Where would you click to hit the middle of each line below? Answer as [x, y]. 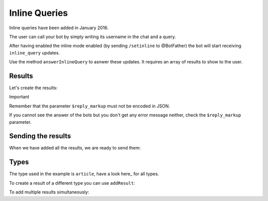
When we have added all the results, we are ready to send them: [75, 148]
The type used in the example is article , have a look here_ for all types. [84, 174]
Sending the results [40, 136]
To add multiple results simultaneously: [49, 192]
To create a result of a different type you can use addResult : [72, 183]
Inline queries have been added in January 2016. [59, 28]
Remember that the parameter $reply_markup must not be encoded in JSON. [90, 106]
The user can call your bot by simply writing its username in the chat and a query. [93, 37]
